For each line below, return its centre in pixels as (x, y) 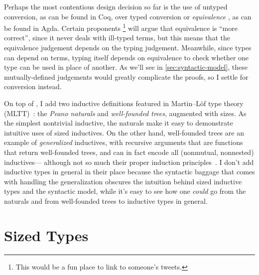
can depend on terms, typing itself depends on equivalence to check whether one (127, 57)
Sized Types (46, 235)
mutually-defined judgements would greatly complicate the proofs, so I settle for (126, 76)
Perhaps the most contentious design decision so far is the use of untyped (116, 6)
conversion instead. (33, 86)
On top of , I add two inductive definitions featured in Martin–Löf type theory (124, 103)
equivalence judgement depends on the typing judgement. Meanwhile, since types (128, 48)
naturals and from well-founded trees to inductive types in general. (106, 201)
